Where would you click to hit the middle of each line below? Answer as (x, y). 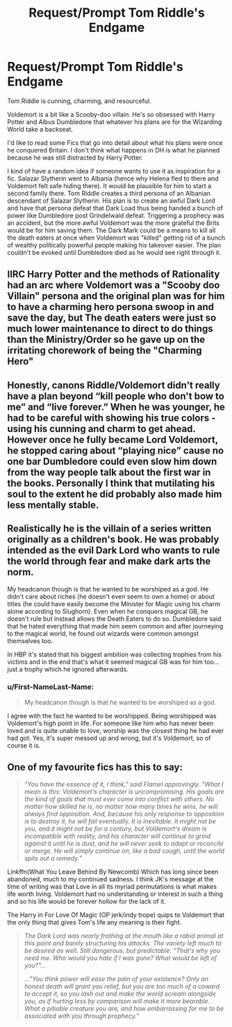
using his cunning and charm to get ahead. (101, 429)
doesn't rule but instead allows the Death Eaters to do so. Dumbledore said (114, 619)
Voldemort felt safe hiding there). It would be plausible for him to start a (109, 185)
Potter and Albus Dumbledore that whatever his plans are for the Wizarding (115, 122)
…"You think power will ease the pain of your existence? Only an (116, 979)
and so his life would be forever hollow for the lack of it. (87, 901)
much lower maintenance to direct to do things (110, 329)
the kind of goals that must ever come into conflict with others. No (119, 798)
